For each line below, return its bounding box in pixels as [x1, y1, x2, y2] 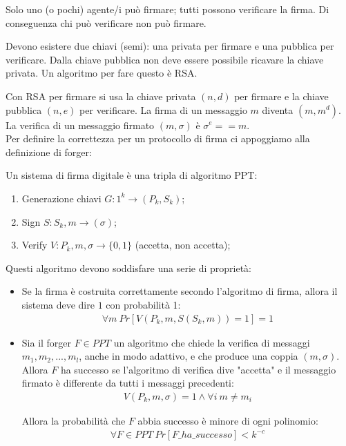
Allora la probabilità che [21, 413, 126, 427]
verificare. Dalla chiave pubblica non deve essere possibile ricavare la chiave [6, 52, 324, 66]
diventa [262, 102, 294, 117]
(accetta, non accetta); [135, 237, 231, 252]
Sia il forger [21, 335, 72, 349]
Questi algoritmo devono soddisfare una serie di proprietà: [6, 260, 251, 275]
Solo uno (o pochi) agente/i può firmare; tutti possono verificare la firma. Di [6, 2, 329, 16]
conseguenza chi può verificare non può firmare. [6, 15, 206, 30]
